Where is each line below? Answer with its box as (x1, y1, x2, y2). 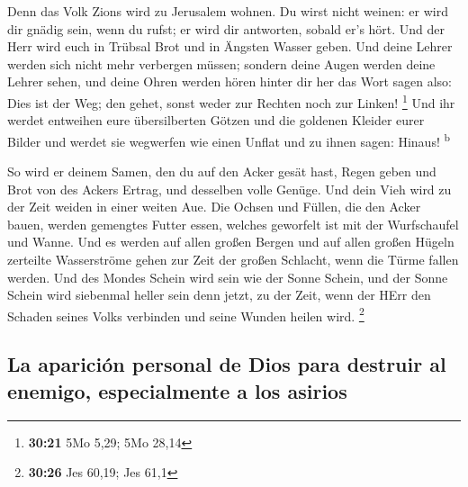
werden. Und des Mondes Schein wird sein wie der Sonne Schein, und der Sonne (7, 267, 448, 286)
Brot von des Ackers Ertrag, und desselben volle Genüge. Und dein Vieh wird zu (7, 179, 452, 198)
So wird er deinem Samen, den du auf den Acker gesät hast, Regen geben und (7, 162, 436, 181)
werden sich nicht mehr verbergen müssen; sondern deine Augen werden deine (7, 54, 436, 73)
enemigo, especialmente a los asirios (7, 376, 347, 404)
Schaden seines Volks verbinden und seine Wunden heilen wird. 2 (7, 303, 364, 325)
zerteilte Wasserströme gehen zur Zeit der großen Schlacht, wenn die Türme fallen (7, 250, 459, 269)
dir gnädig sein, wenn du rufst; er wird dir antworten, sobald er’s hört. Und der (7, 19, 445, 38)
